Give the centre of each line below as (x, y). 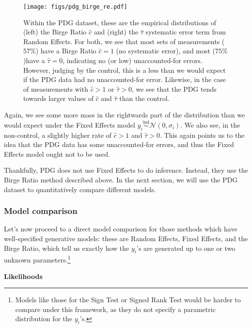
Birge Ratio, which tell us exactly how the (67, 248)
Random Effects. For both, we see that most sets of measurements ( (124, 41)
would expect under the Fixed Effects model (70, 124)
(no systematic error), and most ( (166, 51)
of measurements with (56, 89)
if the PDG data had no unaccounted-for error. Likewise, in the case (125, 79)
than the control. (144, 98)
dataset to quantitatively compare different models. (80, 189)
